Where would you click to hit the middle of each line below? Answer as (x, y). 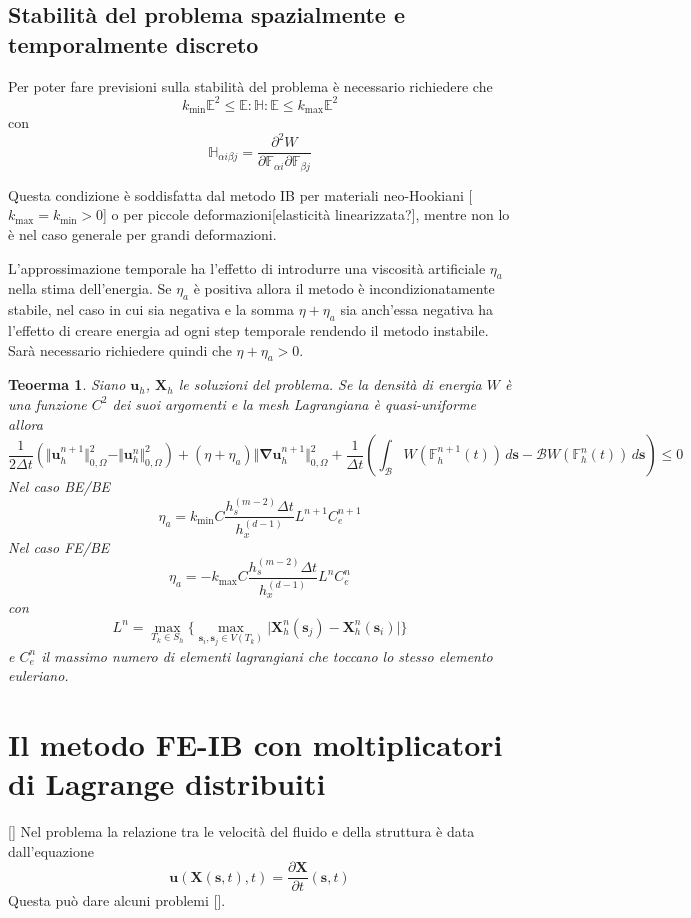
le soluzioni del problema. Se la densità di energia (330, 384)
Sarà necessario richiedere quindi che (120, 349)
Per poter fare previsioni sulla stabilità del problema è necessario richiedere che (250, 85)
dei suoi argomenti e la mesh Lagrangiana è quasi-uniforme (294, 403)
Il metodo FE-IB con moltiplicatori (255, 743)
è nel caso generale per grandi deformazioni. (142, 233)
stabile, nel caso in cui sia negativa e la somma (151, 309)
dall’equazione (51, 850)
